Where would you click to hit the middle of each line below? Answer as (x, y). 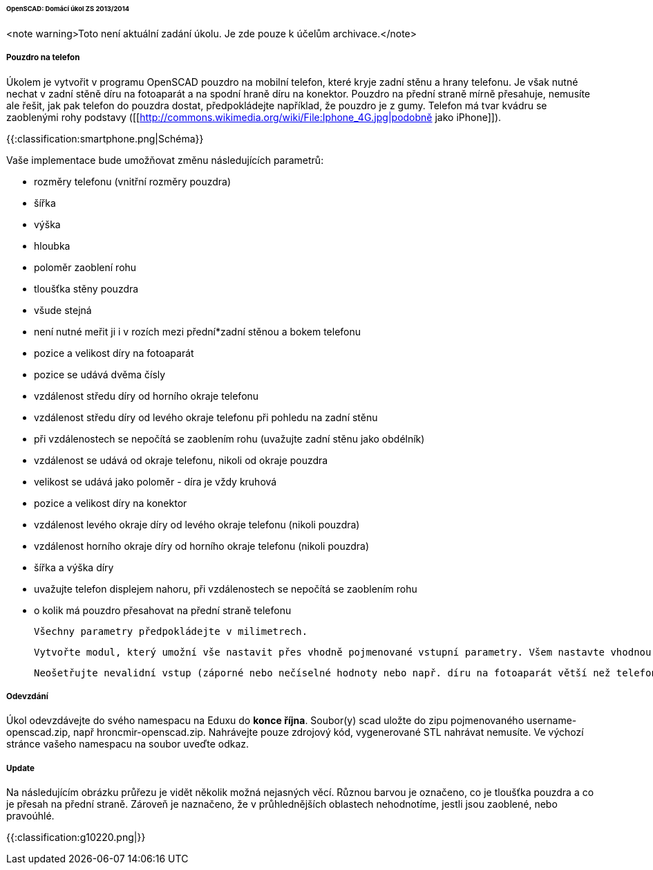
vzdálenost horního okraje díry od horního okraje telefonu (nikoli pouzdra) (202, 546)
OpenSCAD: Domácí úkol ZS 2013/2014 (68, 9)
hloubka (52, 246)
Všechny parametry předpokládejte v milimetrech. (171, 631)
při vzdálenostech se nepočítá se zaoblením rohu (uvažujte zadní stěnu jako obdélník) (229, 438)
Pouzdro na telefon (43, 58)
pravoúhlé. (30, 816)
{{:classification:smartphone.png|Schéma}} (105, 138)
